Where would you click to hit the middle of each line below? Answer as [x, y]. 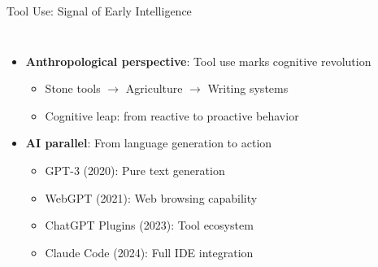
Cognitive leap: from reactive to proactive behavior [172, 115]
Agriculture [154, 88]
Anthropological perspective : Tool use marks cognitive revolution [198, 61]
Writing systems [248, 88]
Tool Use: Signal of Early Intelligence [99, 11]
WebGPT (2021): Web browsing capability [151, 197]
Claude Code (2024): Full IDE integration [149, 252]
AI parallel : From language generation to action [149, 143]
